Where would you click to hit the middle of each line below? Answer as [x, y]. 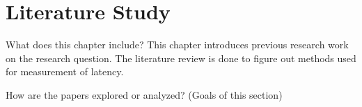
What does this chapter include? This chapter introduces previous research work [177, 45]
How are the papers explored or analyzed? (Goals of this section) [144, 94]
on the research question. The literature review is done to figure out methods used [181, 58]
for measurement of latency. [65, 71]
